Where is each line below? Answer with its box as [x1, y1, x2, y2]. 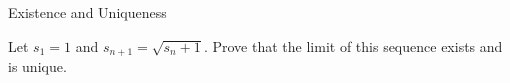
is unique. [8, 56, 67, 77]
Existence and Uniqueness [8, 2, 167, 22]
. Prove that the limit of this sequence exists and [203, 35, 503, 56]
